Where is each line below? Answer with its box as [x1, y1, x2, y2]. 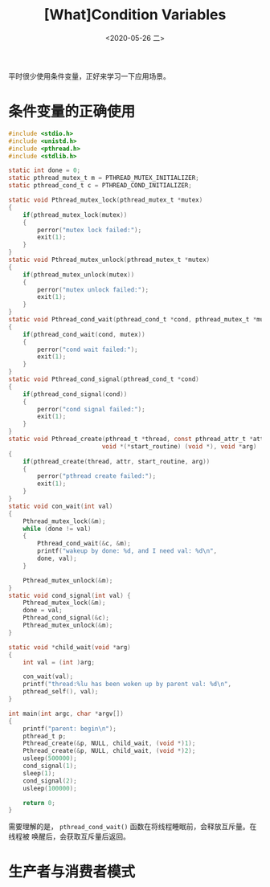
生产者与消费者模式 [8, 863, 136, 881]
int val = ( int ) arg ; [22, 658, 95, 666]
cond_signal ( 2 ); [22, 777, 78, 785]
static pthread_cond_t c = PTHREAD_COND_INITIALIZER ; [8, 182, 193, 190]
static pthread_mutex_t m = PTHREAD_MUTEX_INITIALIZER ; [8, 174, 199, 182]
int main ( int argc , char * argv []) [8, 709, 125, 717]
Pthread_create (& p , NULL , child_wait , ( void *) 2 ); [22, 747, 196, 755]
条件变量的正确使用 [8, 103, 136, 121]
